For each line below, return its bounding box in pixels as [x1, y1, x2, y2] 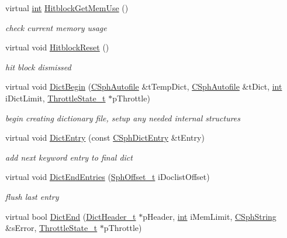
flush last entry [5, 190, 59, 202]
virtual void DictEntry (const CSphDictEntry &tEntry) [5, 131, 205, 144]
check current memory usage [5, 21, 107, 33]
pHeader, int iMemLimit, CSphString [143, 210, 276, 222]
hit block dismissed [5, 60, 71, 73]
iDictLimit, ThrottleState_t [5, 91, 106, 104]
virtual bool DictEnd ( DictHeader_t [5, 210, 136, 222]
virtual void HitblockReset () [5, 41, 109, 53]
